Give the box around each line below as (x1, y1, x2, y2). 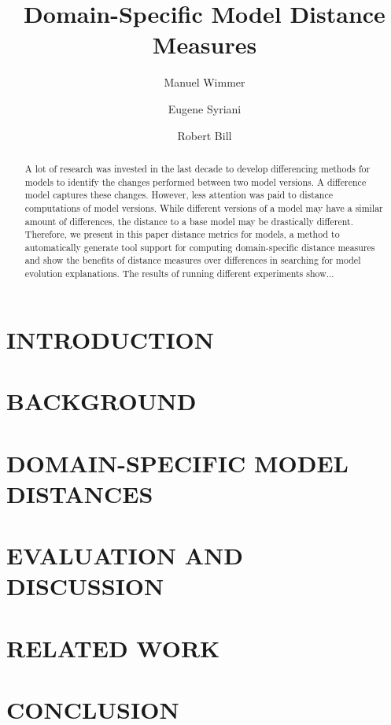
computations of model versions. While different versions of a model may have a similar (24, 201, 383, 214)
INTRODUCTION (6, 323, 215, 355)
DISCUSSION (6, 570, 164, 602)
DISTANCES (6, 477, 153, 509)
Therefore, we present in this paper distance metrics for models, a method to (24, 227, 340, 241)
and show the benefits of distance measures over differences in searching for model (24, 253, 361, 267)
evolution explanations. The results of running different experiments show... (24, 267, 334, 280)
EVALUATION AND (6, 539, 244, 571)
